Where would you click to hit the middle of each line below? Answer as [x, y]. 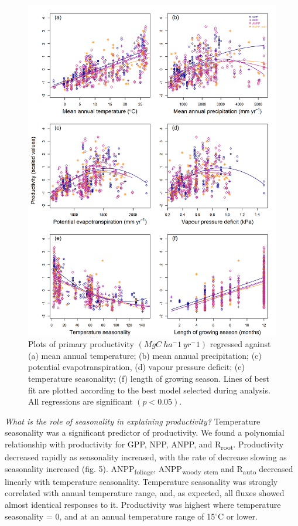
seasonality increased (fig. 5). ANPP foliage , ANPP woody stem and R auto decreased [149, 469]
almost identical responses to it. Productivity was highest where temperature [143, 504]
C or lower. [238, 516]
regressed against [240, 344]
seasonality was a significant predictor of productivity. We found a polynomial [145, 432]
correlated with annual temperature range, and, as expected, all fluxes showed [145, 493]
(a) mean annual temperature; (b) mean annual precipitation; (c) [145, 355]
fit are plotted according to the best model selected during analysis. [149, 390]
